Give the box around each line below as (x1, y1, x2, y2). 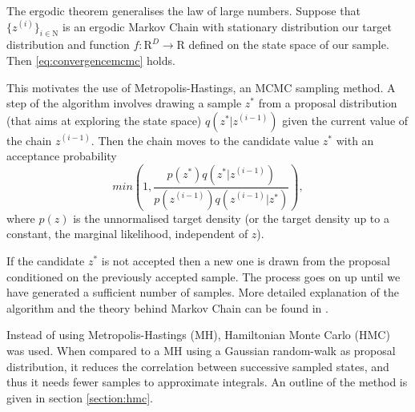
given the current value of (282, 111, 409, 128)
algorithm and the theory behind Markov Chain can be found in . (6, 299, 328, 316)
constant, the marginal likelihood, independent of (6, 225, 248, 242)
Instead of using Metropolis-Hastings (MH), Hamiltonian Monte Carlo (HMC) (6, 326, 390, 343)
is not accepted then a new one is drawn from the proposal (101, 252, 390, 269)
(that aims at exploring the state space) (6, 111, 202, 128)
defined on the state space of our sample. (188, 36, 389, 53)
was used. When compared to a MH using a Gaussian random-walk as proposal (6, 342, 396, 359)
